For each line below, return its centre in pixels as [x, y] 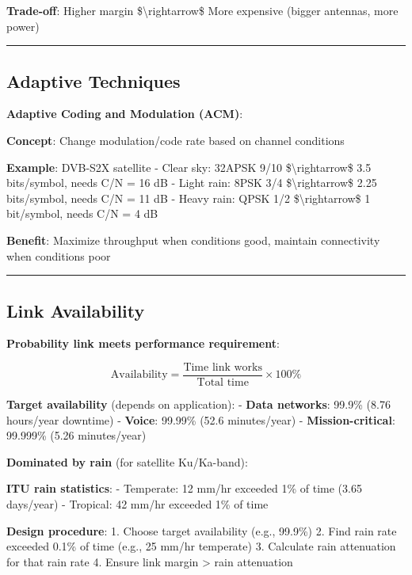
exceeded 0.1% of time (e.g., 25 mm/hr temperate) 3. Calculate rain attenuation [201, 546]
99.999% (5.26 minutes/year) [76, 435]
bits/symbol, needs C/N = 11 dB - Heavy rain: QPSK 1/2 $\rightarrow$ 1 [189, 198]
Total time [223, 383]
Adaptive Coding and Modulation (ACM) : [125, 114]
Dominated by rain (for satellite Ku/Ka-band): [127, 461]
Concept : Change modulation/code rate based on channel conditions [175, 140]
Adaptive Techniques [93, 80]
